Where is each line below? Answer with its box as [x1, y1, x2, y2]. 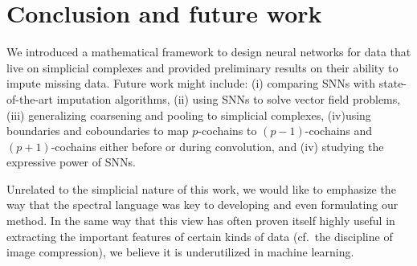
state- [378, 75, 407, 92]
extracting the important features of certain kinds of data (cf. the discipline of [6, 227, 393, 244]
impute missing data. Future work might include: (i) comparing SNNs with [6, 75, 376, 92]
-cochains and [305, 122, 373, 139]
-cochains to [198, 122, 257, 139]
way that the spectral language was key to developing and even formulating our [6, 196, 399, 213]
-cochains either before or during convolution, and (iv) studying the [51, 137, 384, 154]
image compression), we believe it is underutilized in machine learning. [6, 243, 354, 260]
